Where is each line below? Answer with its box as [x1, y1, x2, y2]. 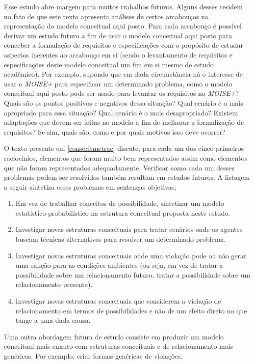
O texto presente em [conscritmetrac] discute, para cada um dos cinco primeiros [4, 143, 244, 153]
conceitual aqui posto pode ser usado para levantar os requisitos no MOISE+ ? [4, 88, 239, 98]
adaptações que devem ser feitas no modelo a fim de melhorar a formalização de [4, 117, 244, 127]
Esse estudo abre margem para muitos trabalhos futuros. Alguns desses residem [4, 1, 243, 11]
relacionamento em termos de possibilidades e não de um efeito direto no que [15, 305, 247, 315]
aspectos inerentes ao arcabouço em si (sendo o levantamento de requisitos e [4, 49, 233, 59]
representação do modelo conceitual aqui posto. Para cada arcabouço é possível [4, 21, 242, 31]
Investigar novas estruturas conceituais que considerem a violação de [15, 296, 221, 306]
